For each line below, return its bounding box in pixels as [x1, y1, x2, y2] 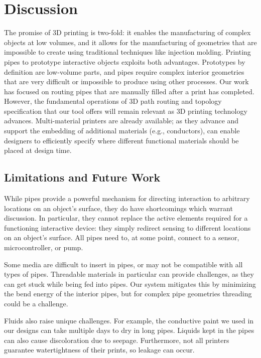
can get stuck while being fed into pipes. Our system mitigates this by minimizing [4, 278, 256, 289]
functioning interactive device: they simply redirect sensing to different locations [4, 222, 251, 233]
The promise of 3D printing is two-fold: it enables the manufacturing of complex [4, 27, 251, 38]
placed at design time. [4, 145, 72, 155]
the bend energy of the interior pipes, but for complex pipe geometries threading [4, 288, 252, 299]
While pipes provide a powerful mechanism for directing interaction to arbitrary [4, 193, 250, 204]
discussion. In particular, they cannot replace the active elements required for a [4, 213, 248, 223]
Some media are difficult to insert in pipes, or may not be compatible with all [4, 259, 243, 269]
